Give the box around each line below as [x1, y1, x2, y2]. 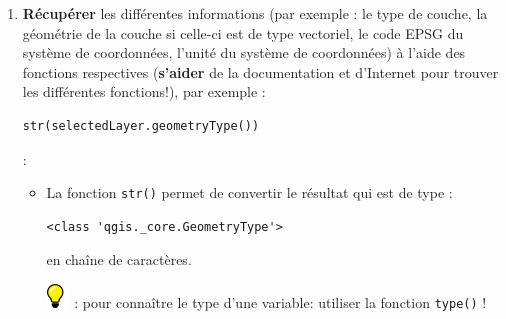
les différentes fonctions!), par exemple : [22, 81, 266, 102]
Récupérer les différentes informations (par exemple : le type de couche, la [22, 3, 488, 23]
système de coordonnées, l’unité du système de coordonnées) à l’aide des [22, 42, 466, 63]
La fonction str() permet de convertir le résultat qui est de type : [46, 182, 453, 203]
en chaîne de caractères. [46, 249, 192, 270]
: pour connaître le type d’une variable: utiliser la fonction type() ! [74, 292, 487, 312]
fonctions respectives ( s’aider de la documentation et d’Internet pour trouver [22, 61, 499, 82]
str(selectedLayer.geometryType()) [22, 118, 260, 133]
